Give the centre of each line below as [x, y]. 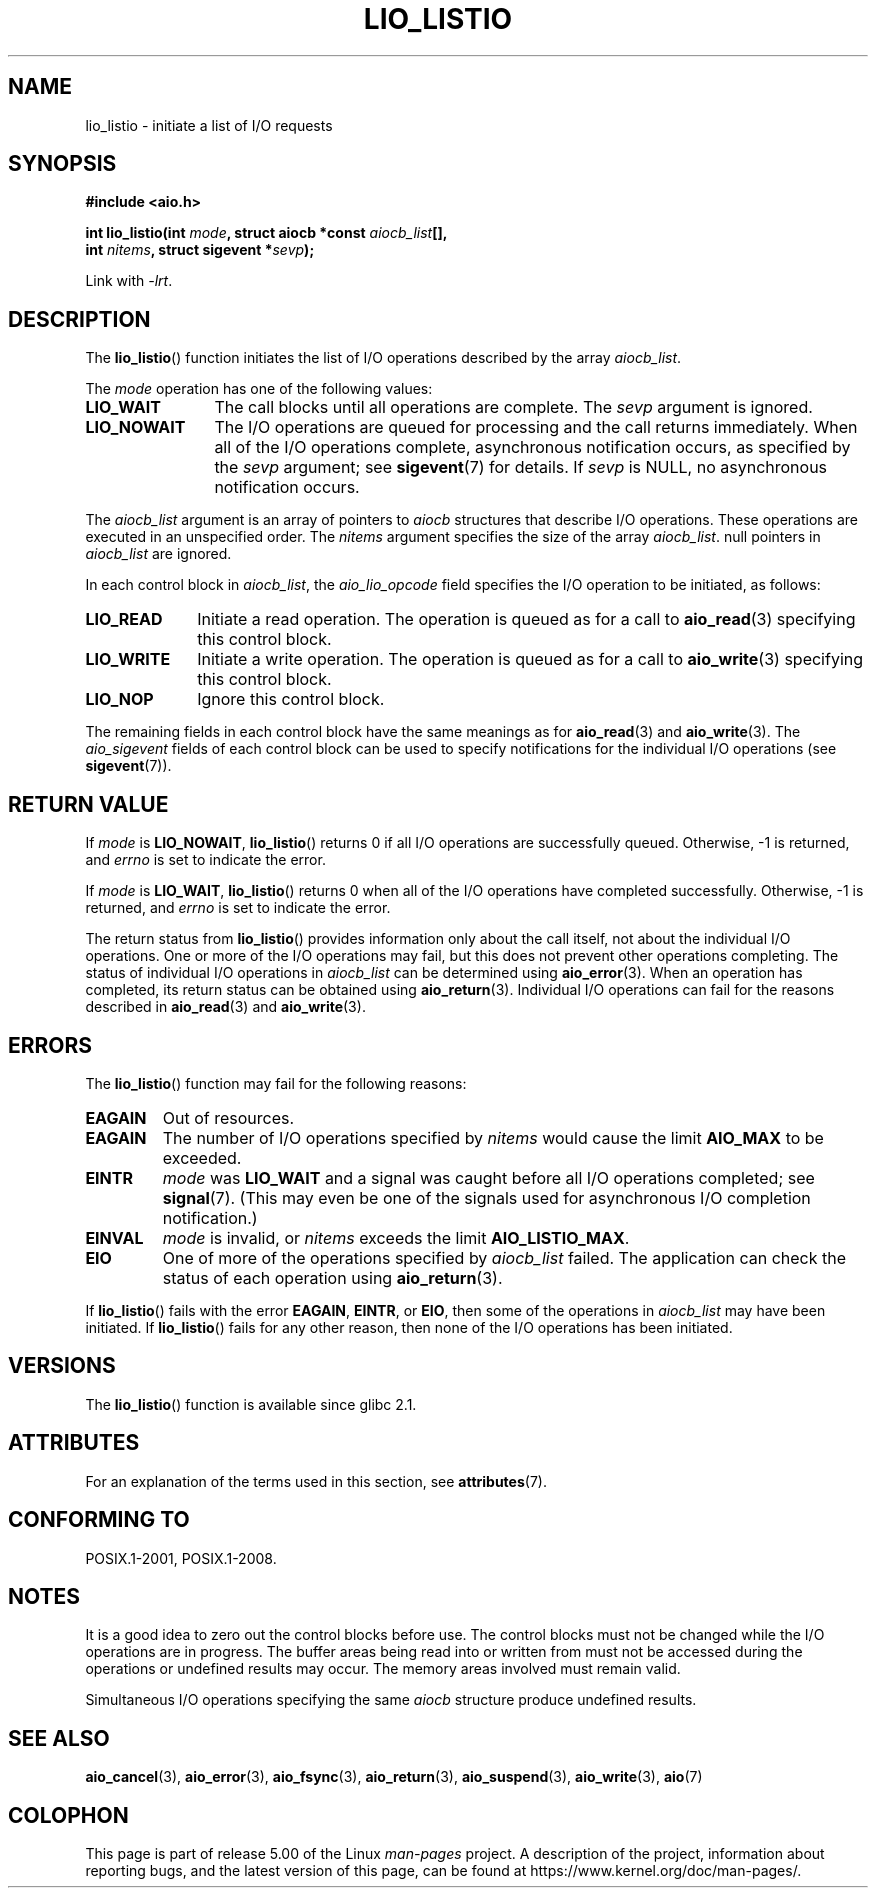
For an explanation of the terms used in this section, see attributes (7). [316, 1481]
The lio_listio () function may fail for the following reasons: [276, 1083]
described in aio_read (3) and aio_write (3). [225, 1007]
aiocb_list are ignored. [158, 554]
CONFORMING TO [99, 1520]
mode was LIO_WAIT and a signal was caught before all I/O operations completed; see [488, 1177]
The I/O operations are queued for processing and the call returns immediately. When [536, 427]
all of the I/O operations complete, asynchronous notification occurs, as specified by [532, 447]
